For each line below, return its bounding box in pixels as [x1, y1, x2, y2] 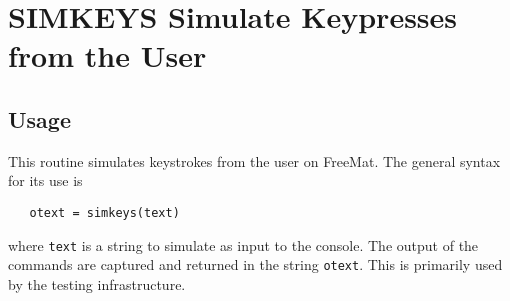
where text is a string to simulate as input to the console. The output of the [8, 234, 479, 255]
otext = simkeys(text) [29, 205, 180, 220]
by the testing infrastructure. [8, 273, 186, 294]
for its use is [8, 170, 83, 191]
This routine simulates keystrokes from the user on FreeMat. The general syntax [8, 150, 501, 171]
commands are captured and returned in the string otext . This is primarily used [8, 254, 503, 275]
